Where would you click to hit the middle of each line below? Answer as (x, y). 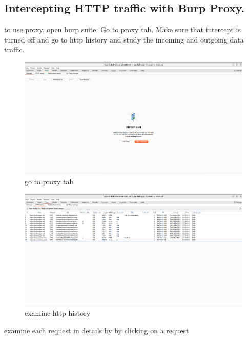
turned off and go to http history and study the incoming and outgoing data (124, 39)
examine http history (58, 313)
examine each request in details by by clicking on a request (97, 330)
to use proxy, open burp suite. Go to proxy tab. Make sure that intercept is (122, 29)
